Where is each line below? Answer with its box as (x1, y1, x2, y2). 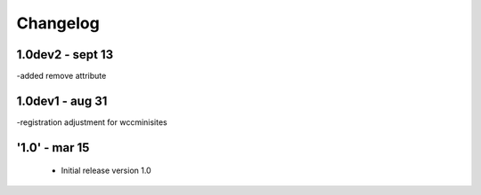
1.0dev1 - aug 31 (16, 93, 108, 108)
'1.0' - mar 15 (16, 140, 90, 155)
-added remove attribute (16, 71, 107, 82)
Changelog (16, 13, 100, 33)
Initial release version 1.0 (61, 165, 151, 176)
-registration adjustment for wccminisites (16, 116, 168, 128)
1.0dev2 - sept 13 (16, 47, 114, 62)
